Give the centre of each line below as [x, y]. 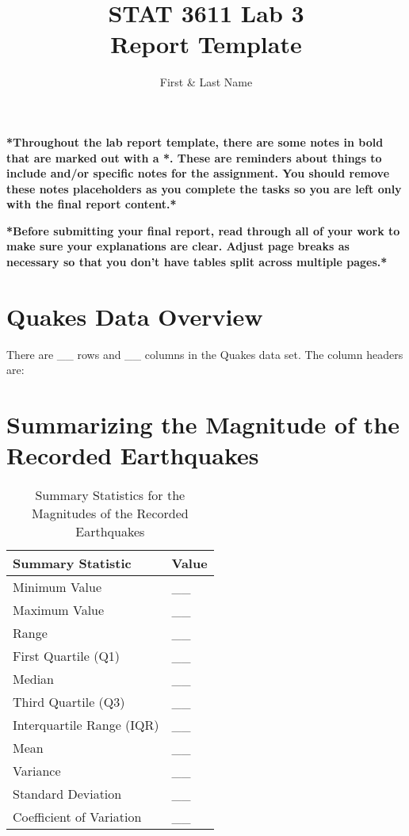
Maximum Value [59, 610]
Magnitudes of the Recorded [110, 513]
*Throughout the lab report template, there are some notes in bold [195, 141]
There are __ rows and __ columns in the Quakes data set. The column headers [205, 354]
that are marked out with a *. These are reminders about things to [194, 157]
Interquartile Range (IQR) [86, 725]
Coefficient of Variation [77, 817]
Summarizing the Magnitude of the [203, 424]
